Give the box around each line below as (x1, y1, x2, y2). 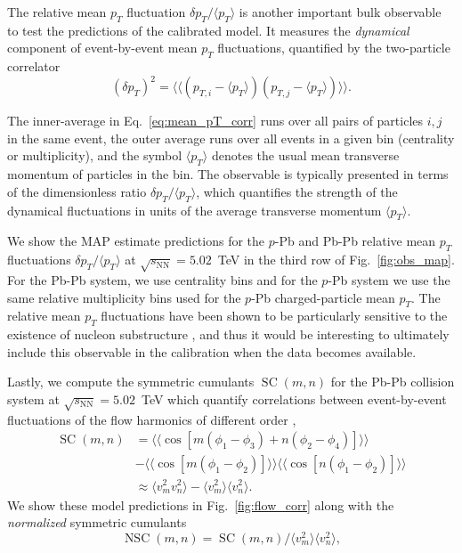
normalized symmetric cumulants (7, 513, 187, 532)
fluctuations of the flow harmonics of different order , (7, 410, 296, 428)
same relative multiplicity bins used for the (7, 288, 241, 306)
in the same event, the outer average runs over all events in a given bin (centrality (7, 128, 455, 147)
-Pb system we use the (328, 271, 450, 289)
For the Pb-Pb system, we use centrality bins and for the (7, 271, 318, 289)
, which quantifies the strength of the (196, 182, 398, 200)
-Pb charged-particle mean (251, 288, 395, 306)
